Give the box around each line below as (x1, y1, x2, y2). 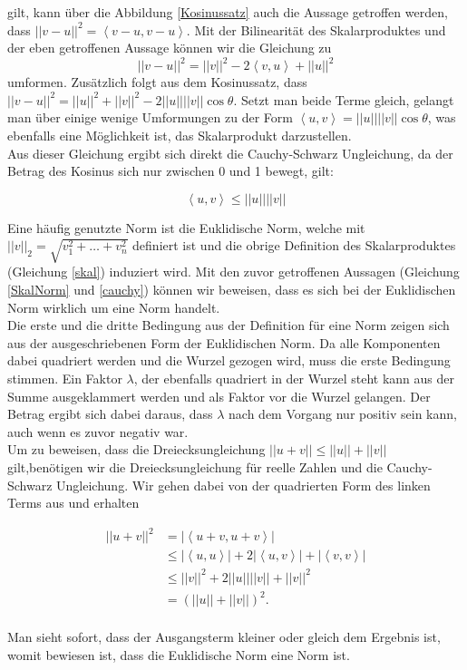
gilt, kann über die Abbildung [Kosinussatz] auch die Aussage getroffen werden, (7, 3, 448, 21)
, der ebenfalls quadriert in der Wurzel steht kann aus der (133, 368, 454, 387)
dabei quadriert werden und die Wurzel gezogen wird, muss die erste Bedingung (7, 351, 451, 370)
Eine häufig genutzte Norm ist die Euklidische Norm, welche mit (7, 218, 365, 237)
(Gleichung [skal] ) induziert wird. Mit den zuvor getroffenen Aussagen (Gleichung (7, 262, 460, 281)
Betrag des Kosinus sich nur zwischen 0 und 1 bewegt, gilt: (7, 161, 334, 180)
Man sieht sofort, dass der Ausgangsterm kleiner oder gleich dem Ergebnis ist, (7, 627, 441, 646)
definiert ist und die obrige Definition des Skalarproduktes (132, 236, 456, 255)
